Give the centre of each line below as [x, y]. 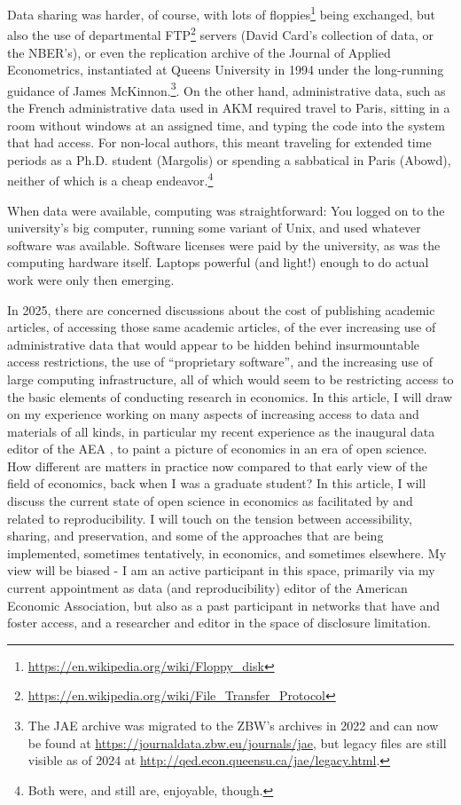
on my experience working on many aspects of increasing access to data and [213, 414]
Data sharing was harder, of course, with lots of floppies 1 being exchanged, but [221, 13]
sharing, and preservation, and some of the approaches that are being [195, 536]
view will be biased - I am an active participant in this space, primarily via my [221, 570]
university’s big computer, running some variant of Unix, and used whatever [214, 228]
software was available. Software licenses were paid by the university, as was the [224, 245]
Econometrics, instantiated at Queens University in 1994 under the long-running [226, 70]
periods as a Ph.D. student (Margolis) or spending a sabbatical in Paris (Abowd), [229, 159]
